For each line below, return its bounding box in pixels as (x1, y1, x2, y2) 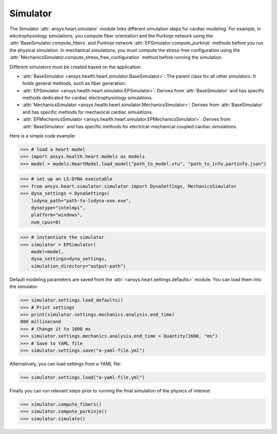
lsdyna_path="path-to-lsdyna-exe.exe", (31, 198, 132, 204)
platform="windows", (31, 212, 83, 218)
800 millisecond (20, 319, 62, 325)
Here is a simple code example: (9, 133, 76, 139)
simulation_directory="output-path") (31, 263, 126, 269)
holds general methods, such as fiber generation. (22, 80, 127, 87)
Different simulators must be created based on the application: (9, 64, 142, 70)
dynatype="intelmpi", (31, 205, 86, 210)
